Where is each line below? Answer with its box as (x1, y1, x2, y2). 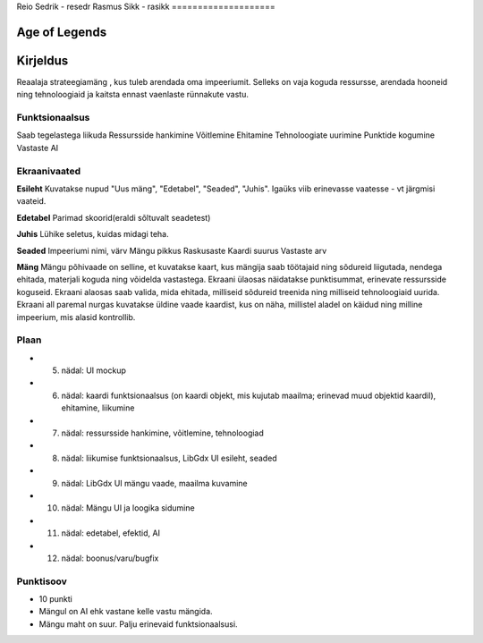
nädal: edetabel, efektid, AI (61, 528, 161, 538)
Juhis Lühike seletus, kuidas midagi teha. (16, 229, 169, 240)
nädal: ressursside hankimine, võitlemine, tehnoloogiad (61, 427, 264, 438)
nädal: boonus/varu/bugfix (61, 553, 159, 563)
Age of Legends (16, 24, 107, 39)
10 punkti (38, 594, 73, 605)
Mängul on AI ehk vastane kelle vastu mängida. (38, 606, 214, 617)
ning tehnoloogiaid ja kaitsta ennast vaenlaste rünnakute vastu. (16, 89, 250, 100)
